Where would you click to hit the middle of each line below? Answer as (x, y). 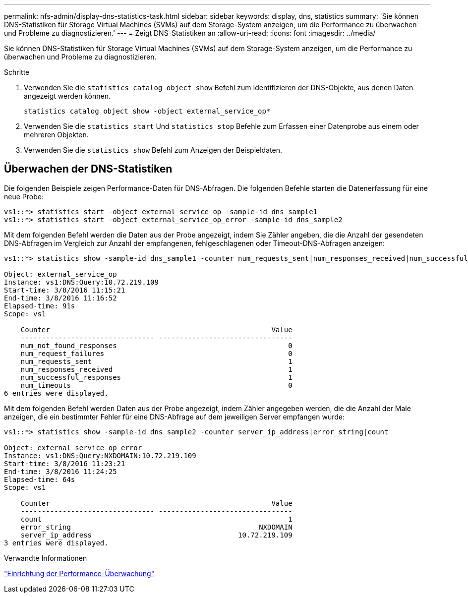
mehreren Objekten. (56, 135)
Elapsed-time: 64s (40, 479)
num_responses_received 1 (156, 369)
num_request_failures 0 (156, 353)
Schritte (17, 72)
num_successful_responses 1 (156, 377)
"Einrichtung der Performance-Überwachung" (79, 573)
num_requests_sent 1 (156, 361)
